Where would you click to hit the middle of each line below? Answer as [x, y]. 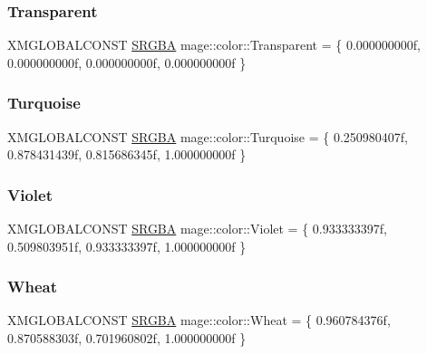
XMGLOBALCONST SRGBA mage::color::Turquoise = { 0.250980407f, [208, 136]
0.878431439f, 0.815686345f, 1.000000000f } [127, 154]
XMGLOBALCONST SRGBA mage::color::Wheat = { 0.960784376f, [199, 320]
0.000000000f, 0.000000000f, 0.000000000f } [127, 62]
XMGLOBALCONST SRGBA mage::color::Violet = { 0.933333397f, [197, 229]
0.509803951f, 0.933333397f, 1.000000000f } [127, 246]
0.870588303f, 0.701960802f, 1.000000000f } [127, 338]
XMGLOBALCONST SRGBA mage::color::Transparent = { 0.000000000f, [214, 45]
